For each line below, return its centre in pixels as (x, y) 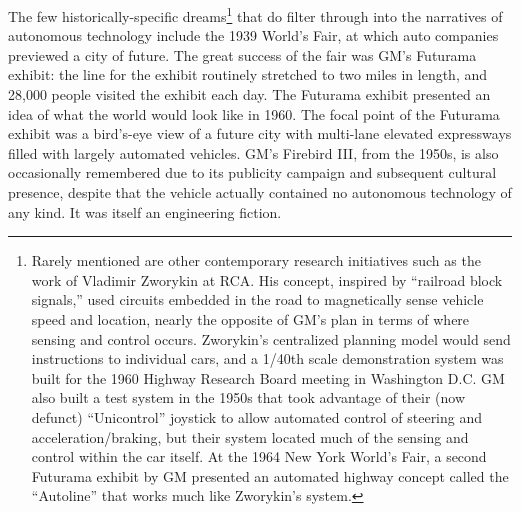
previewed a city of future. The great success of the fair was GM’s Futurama (242, 54)
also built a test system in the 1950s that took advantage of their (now (248, 397)
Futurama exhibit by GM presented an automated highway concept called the (270, 475)
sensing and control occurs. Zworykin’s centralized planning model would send (271, 338)
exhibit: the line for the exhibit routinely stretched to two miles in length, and (248, 74)
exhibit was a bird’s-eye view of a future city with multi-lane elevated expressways (260, 133)
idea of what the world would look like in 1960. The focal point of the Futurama (254, 113)
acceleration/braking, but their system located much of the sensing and (250, 436)
